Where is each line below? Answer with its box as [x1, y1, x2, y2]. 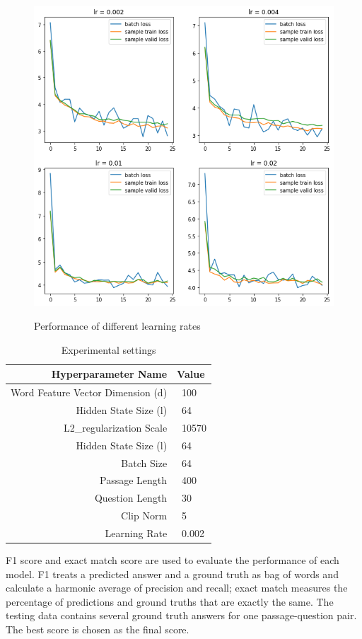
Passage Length [100, 473, 168, 488]
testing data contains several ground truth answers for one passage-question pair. [6, 608, 357, 623]
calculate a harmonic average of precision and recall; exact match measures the [6, 580, 348, 595]
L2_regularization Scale [63, 420, 168, 434]
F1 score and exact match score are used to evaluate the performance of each [6, 553, 339, 567]
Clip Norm [121, 508, 168, 523]
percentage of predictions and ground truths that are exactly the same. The [6, 594, 334, 609]
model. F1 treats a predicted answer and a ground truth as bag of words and [6, 566, 339, 581]
